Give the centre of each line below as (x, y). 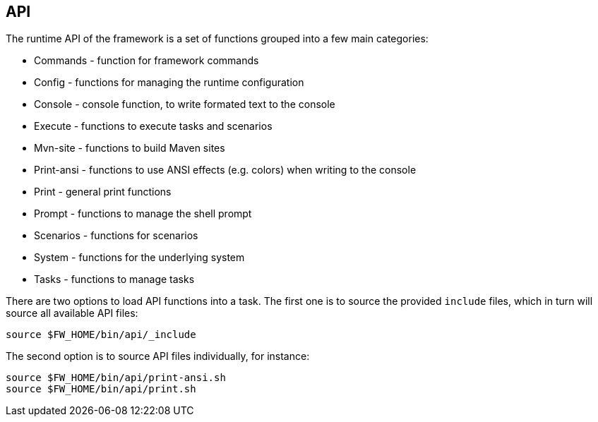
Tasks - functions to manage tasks (114, 279)
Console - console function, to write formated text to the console (185, 104)
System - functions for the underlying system (139, 258)
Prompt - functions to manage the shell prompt (143, 214)
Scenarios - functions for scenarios (116, 236)
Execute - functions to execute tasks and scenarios (153, 126)
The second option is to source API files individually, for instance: (158, 356)
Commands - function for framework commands (146, 61)
